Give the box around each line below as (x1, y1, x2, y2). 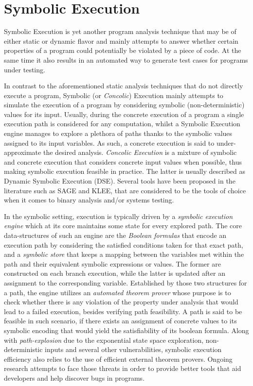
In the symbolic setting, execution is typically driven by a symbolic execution (4, 211, 233, 221)
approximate (4, 147, 41, 157)
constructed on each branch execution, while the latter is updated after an (4, 268, 225, 278)
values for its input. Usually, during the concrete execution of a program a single (4, 109, 244, 119)
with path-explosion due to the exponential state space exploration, (4, 335, 204, 345)
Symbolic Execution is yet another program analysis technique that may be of (4, 26, 236, 36)
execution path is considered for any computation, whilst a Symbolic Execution (4, 118, 240, 129)
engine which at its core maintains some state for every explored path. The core (4, 220, 242, 231)
